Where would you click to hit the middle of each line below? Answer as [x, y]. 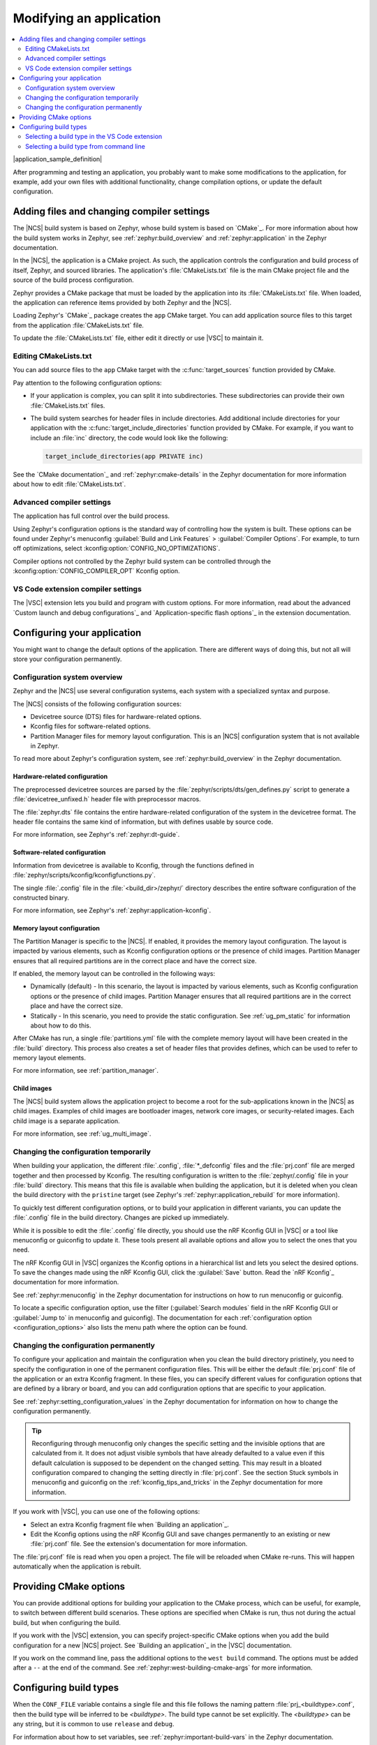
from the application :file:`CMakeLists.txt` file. [79, 325]
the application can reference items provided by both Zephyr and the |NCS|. [122, 303]
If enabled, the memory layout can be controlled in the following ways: [114, 973]
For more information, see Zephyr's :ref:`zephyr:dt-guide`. [96, 835]
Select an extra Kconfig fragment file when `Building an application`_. [130, 1524]
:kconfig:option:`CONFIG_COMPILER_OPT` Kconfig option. [97, 571]
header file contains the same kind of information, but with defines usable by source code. [143, 822]
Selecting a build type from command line [86, 146]
